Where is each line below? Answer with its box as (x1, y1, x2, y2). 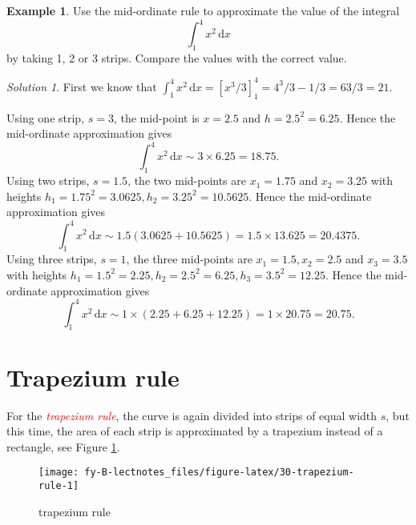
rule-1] (38, 479, 79, 491)
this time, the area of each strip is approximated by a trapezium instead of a (6, 423, 383, 439)
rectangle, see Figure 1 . (6, 438, 120, 455)
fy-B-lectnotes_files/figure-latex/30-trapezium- (84, 467, 354, 479)
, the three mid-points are (126, 250, 252, 267)
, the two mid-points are (127, 172, 247, 189)
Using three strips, (6, 250, 97, 267)
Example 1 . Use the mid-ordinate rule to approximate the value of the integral (6, 2, 400, 18)
